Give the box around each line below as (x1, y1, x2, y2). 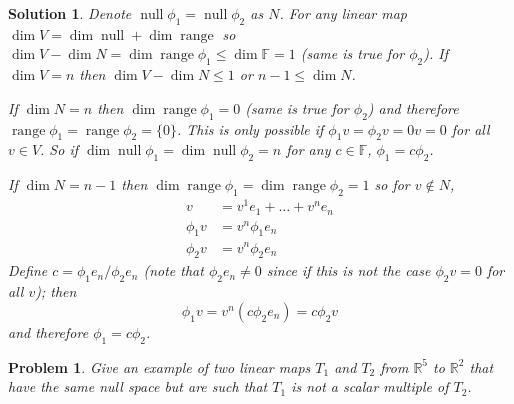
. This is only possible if (176, 118, 324, 139)
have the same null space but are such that (8, 376, 268, 397)
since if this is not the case (266, 260, 431, 281)
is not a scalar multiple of (291, 376, 449, 397)
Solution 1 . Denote (8, 3, 132, 23)
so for (374, 174, 410, 195)
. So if (40, 139, 79, 160)
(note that (143, 260, 204, 281)
